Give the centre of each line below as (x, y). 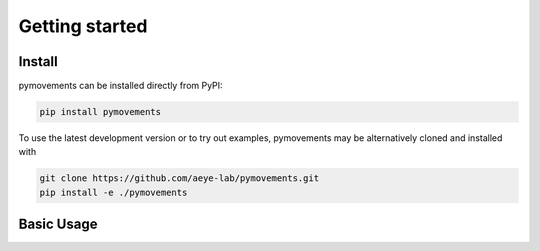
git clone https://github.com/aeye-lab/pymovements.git (179, 178)
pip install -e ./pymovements (113, 192)
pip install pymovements (100, 112)
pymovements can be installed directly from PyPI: (121, 86)
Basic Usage (58, 224)
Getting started (83, 26)
